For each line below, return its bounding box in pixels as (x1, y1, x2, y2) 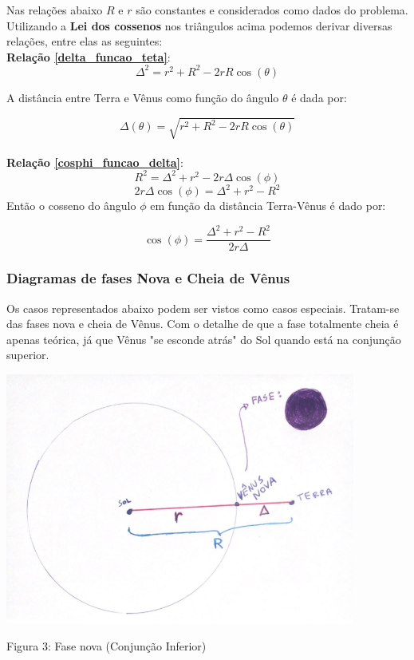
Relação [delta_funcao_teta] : (6, 48, 171, 65)
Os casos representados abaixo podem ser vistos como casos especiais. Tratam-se (6, 299, 400, 316)
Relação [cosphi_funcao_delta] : (6, 153, 183, 170)
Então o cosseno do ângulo (6, 197, 136, 214)
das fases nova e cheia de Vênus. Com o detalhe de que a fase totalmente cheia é (6, 315, 399, 332)
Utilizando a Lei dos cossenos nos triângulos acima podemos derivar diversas (6, 17, 392, 34)
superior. (6, 346, 49, 363)
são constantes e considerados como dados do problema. (136, 2, 408, 18)
